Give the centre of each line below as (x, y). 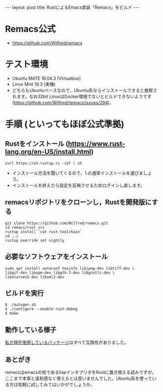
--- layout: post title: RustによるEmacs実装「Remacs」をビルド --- (72, 7)
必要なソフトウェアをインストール (57, 257)
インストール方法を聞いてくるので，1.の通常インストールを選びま (78, 173)
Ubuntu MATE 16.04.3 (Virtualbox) (47, 78)
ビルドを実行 (24, 293)
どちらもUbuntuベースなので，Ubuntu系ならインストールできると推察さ (85, 90)
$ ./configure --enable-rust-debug (41, 309)
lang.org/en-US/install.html (48, 152)
